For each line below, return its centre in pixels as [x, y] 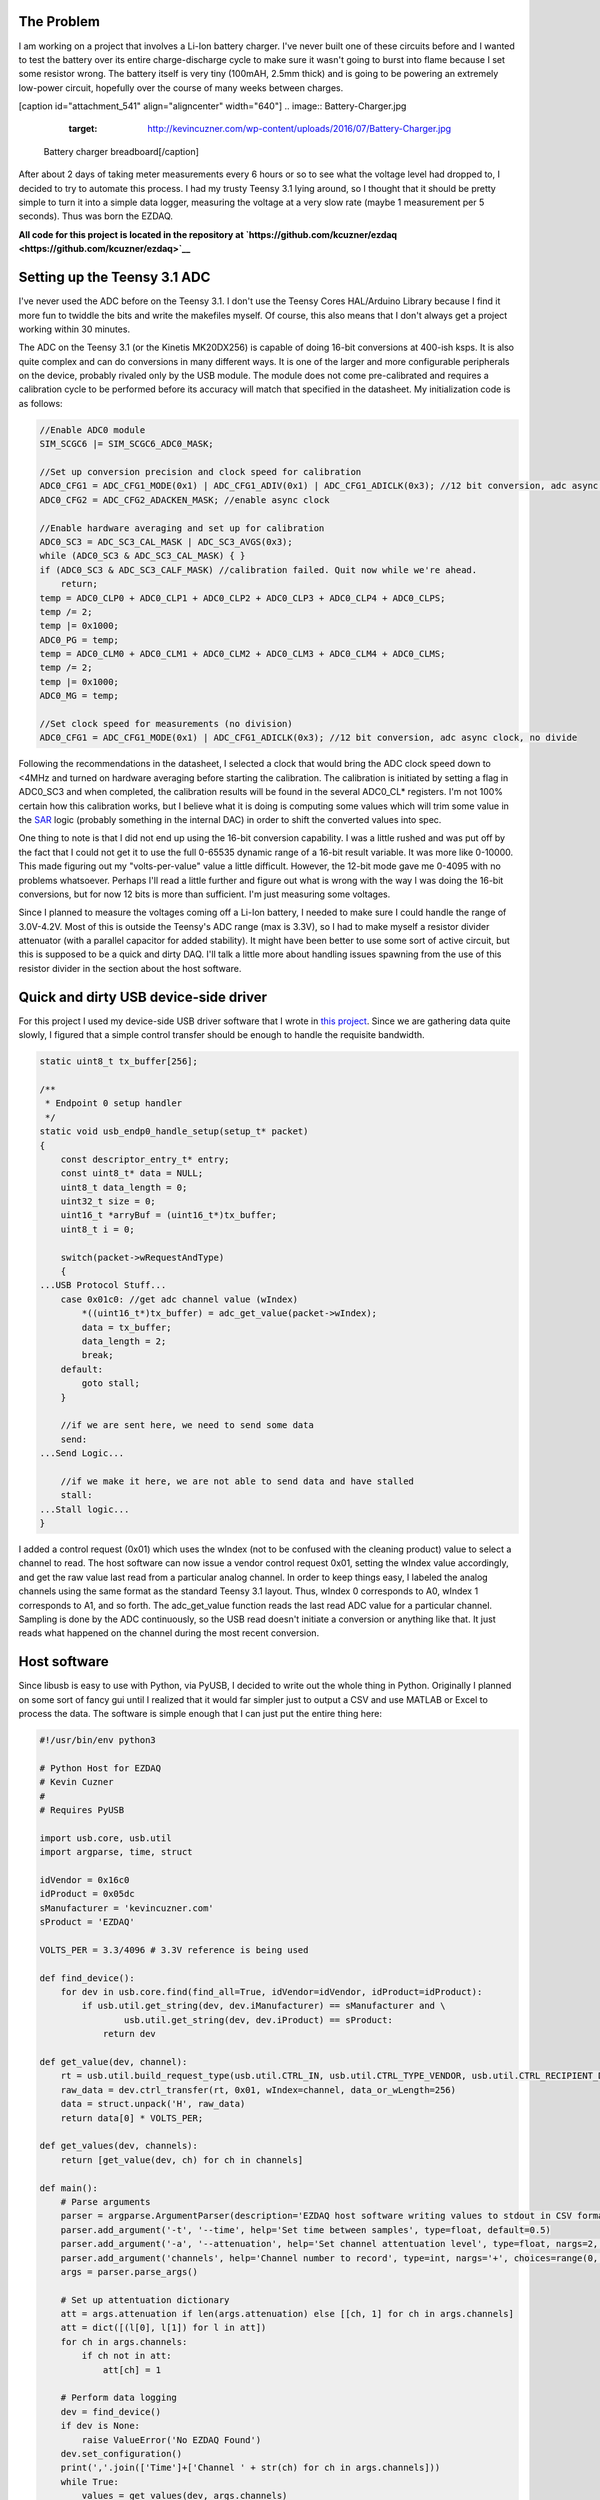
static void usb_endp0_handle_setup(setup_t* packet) [174, 1131]
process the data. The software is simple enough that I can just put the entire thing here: [200, 1714]
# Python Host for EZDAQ [100, 1768]
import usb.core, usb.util [105, 1838]
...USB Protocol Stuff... [103, 1285]
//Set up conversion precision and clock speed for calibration [200, 471]
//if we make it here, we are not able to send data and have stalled [237, 1481]
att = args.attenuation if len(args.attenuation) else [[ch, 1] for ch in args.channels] [287, 2314]
